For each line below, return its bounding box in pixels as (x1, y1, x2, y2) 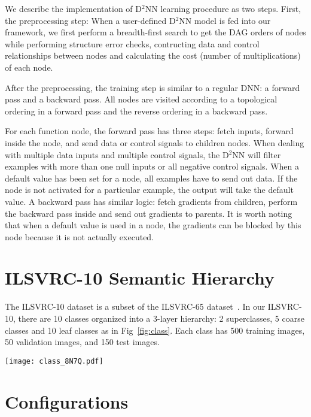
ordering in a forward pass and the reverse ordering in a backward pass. (5, 104, 268, 117)
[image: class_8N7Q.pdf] (5, 356, 103, 365)
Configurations (5, 389, 129, 413)
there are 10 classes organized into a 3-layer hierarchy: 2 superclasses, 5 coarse (18, 312, 304, 324)
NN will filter (232, 148, 281, 161)
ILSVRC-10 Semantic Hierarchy (5, 265, 275, 290)
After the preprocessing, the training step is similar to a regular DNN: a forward (5, 81, 300, 93)
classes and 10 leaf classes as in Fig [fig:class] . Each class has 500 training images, (5, 324, 305, 336)
